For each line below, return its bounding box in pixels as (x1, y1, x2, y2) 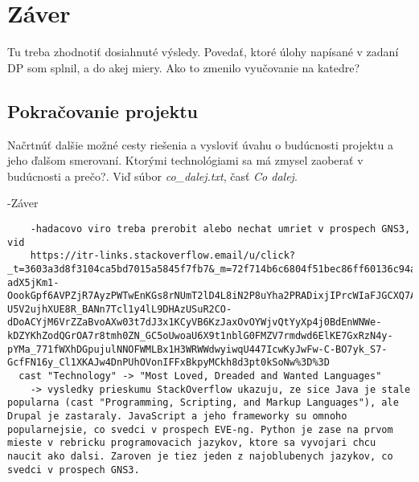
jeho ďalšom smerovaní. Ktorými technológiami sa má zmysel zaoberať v (7, 152, 364, 169)
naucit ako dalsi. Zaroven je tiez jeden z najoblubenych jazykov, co (7, 451, 393, 463)
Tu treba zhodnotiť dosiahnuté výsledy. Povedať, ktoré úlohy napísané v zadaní (7, 43, 399, 60)
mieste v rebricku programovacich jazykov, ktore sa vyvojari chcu (7, 437, 376, 449)
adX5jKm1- (7, 276, 60, 288)
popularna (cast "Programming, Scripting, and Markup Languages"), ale (7, 397, 399, 409)
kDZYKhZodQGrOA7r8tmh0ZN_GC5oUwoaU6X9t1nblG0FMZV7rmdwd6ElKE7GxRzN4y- (7, 330, 393, 342)
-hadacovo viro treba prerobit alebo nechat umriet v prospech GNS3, (30, 223, 411, 235)
